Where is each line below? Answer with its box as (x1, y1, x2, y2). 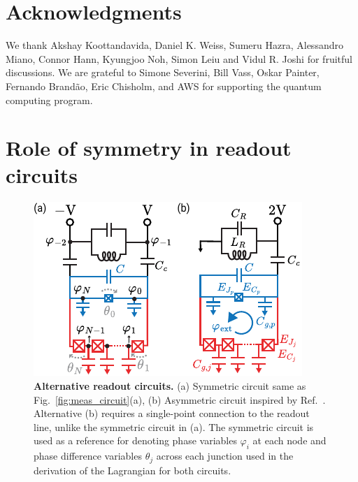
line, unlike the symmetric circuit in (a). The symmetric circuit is (34, 419, 314, 434)
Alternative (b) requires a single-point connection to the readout (34, 406, 310, 421)
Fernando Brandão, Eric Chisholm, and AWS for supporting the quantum (6, 78, 322, 93)
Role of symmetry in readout (6, 133, 292, 162)
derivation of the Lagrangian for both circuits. (34, 462, 231, 477)
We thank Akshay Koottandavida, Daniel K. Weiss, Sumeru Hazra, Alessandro (6, 38, 343, 52)
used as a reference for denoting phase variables (34, 433, 237, 448)
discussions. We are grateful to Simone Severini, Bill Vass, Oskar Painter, (6, 65, 320, 80)
